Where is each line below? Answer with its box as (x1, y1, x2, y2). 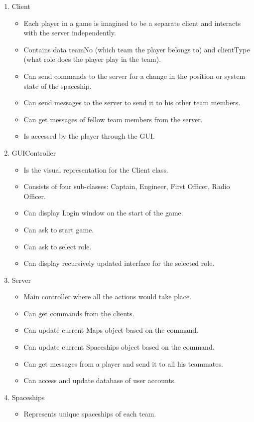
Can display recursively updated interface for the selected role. (23, 258, 215, 268)
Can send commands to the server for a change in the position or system (23, 70, 246, 81)
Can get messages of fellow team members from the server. (23, 114, 203, 124)
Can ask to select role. (23, 241, 92, 251)
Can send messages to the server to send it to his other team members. (23, 97, 241, 108)
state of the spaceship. (23, 80, 92, 91)
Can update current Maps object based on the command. (23, 325, 199, 335)
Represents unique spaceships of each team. (23, 409, 156, 419)
